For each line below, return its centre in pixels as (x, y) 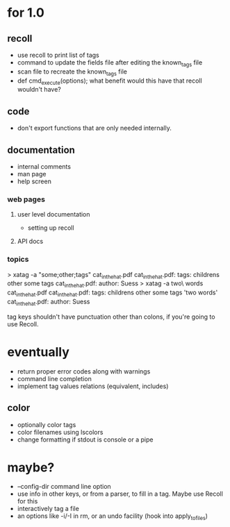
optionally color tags (47, 424)
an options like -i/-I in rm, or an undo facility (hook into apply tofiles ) (113, 517)
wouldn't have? (39, 90)
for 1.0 (26, 13)
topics (18, 260)
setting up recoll (51, 228)
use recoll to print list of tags (58, 55)
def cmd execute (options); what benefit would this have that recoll (110, 81)
